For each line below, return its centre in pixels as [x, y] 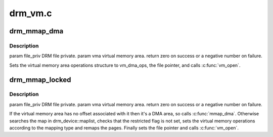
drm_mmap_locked [40, 80]
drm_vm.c [31, 13]
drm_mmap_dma [36, 31]
